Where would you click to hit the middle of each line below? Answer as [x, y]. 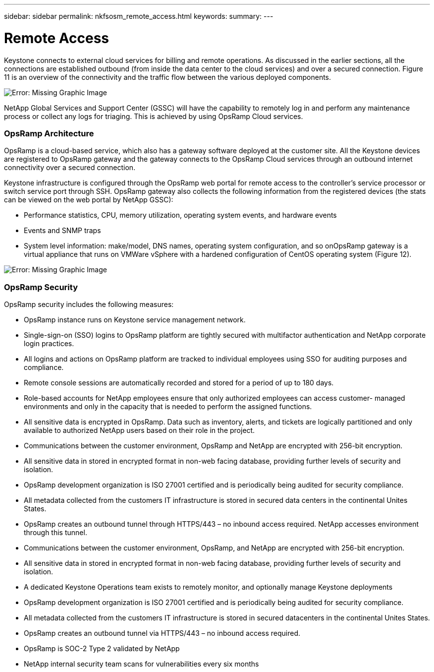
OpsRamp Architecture [49, 133]
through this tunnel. [55, 532]
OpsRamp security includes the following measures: [89, 304]
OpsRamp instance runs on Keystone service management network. [135, 320]
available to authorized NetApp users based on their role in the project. [139, 430]
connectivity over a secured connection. [70, 168]
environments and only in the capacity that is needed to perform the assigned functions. [168, 406]
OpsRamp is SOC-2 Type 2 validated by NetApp [102, 648]
